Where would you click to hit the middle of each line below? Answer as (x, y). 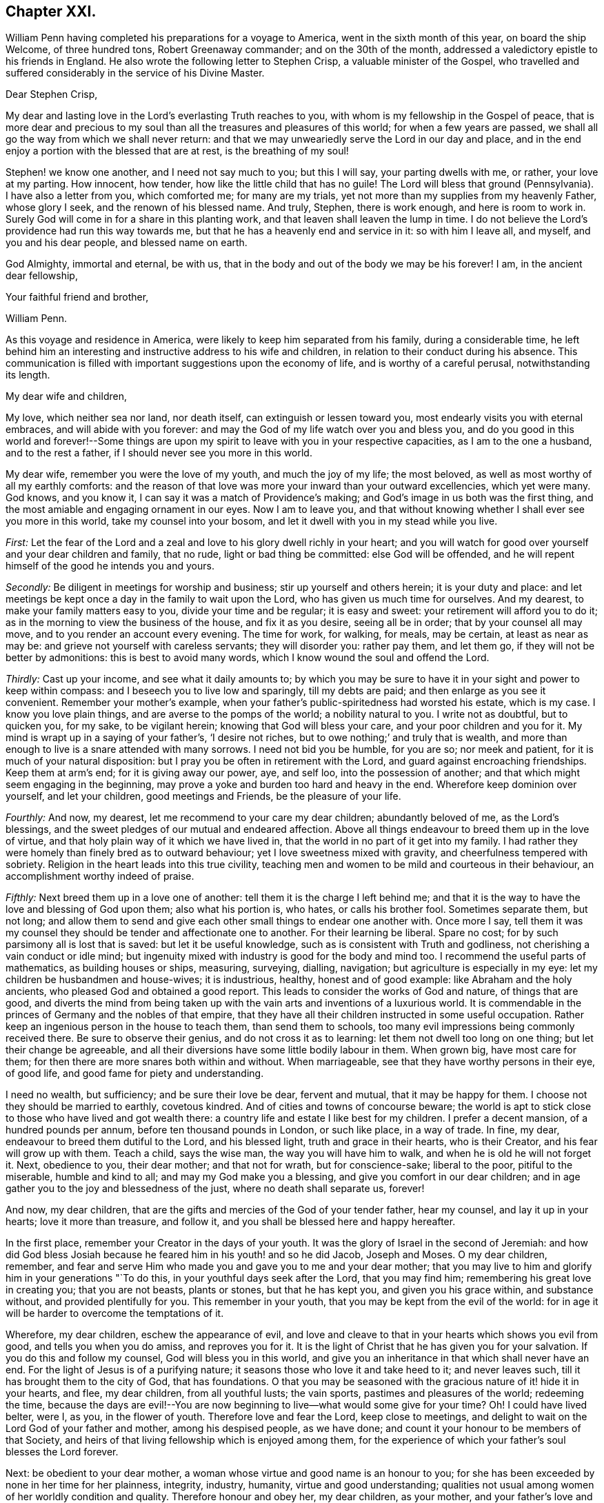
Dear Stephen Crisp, (52, 94)
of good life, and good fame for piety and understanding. (135, 1073)
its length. (28, 375)
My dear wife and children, (66, 396)
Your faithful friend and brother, (77, 297)
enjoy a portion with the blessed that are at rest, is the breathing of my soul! (177, 151)
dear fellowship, (42, 276)
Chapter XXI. (51, 11)
